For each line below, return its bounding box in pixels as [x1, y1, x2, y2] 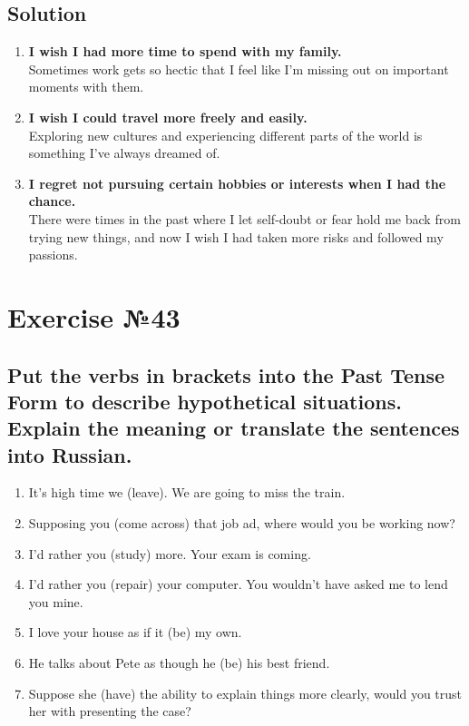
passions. [28, 245, 78, 264]
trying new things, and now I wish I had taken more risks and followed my [28, 227, 444, 246]
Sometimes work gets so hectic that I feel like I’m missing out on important [28, 59, 449, 78]
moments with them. [28, 77, 144, 96]
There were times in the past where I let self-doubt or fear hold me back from [28, 209, 461, 228]
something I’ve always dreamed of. [28, 143, 220, 162]
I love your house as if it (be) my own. [28, 623, 242, 642]
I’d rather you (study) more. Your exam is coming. [28, 544, 311, 563]
